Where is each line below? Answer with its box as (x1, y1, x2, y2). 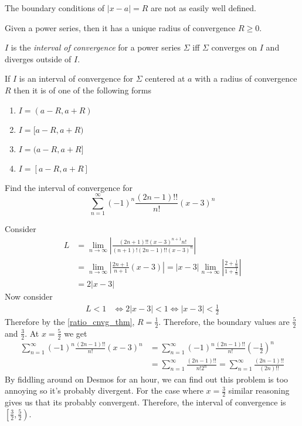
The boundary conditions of (5, 2, 105, 14)
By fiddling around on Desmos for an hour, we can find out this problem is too (5, 373, 289, 385)
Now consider (5, 290, 53, 302)
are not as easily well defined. (151, 2, 256, 14)
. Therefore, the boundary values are (158, 315, 290, 327)
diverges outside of (5, 52, 72, 65)
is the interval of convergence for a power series (11, 41, 181, 53)
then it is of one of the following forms (13, 83, 151, 96)
